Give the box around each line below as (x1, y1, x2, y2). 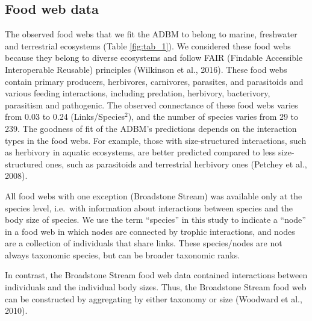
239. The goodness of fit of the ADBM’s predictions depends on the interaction (5, 122, 297, 134)
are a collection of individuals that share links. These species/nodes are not (5, 237, 282, 249)
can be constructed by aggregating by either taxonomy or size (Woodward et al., (5, 292, 302, 305)
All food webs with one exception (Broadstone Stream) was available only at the (5, 189, 302, 202)
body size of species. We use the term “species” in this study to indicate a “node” (5, 213, 306, 226)
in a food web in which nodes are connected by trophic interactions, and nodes (5, 225, 295, 237)
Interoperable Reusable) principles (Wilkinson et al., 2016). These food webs (5, 63, 287, 75)
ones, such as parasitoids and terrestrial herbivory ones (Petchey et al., (45, 157, 307, 170)
